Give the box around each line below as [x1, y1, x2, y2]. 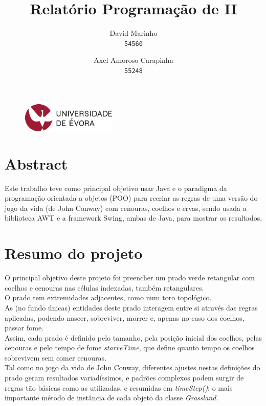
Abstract [5, 153, 68, 174]
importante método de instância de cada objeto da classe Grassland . [5, 392, 218, 403]
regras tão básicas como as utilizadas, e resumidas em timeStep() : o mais [5, 382, 233, 393]
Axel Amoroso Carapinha [94, 55, 173, 65]
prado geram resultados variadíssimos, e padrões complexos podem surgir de [5, 372, 244, 383]
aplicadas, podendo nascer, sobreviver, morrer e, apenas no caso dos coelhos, [5, 312, 245, 323]
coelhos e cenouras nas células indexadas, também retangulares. [5, 282, 204, 293]
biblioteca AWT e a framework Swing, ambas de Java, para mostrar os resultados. [5, 212, 262, 223]
